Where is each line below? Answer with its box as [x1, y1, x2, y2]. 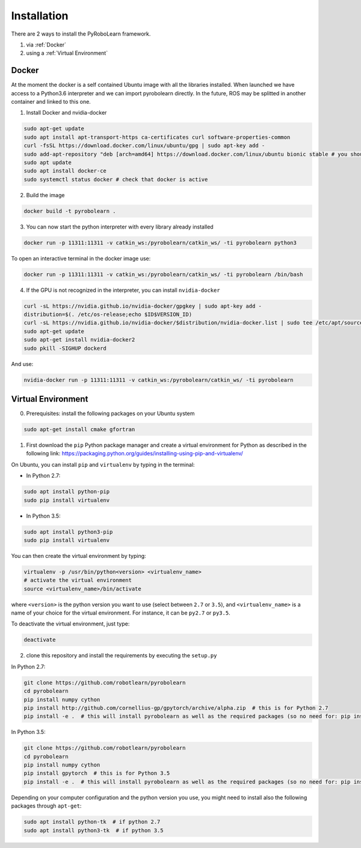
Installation [11, 9, 69, 22]
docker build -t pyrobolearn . [23, 207, 117, 214]
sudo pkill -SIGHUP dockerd [23, 344, 106, 352]
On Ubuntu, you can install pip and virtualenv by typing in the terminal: [11, 461, 195, 468]
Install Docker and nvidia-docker [26, 109, 107, 116]
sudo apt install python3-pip [23, 528, 113, 535]
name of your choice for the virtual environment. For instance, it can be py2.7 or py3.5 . [11, 609, 231, 616]
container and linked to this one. [11, 98, 91, 106]
